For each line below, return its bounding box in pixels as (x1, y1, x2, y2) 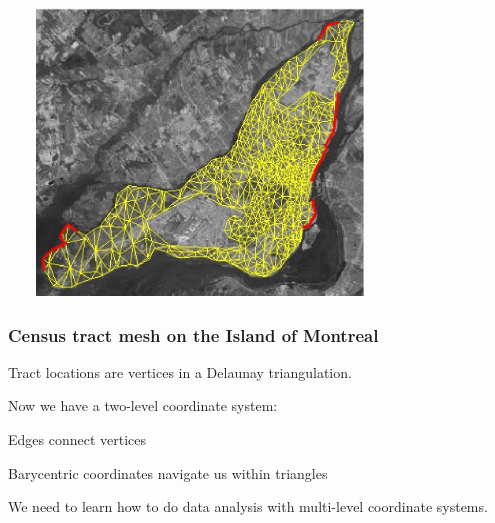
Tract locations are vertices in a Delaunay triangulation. (8, 361, 352, 382)
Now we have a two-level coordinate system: (8, 395, 278, 416)
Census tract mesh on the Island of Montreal (8, 322, 379, 347)
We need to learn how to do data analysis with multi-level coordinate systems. (8, 496, 488, 517)
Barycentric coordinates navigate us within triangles (8, 462, 328, 483)
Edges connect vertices (8, 429, 147, 449)
